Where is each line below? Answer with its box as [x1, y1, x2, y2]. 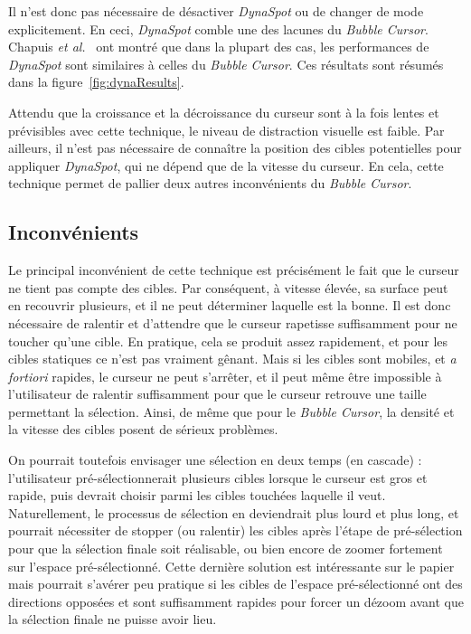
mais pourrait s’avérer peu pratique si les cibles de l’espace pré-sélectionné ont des [8, 574, 463, 593]
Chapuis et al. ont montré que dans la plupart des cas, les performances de [8, 37, 429, 56]
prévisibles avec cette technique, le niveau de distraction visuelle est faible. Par [8, 120, 445, 139]
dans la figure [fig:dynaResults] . [8, 72, 184, 91]
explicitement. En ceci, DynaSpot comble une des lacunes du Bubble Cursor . [8, 19, 429, 38]
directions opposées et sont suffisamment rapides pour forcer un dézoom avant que [8, 591, 464, 610]
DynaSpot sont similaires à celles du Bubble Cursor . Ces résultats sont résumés [8, 54, 444, 73]
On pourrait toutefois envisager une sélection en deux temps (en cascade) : [8, 450, 422, 469]
